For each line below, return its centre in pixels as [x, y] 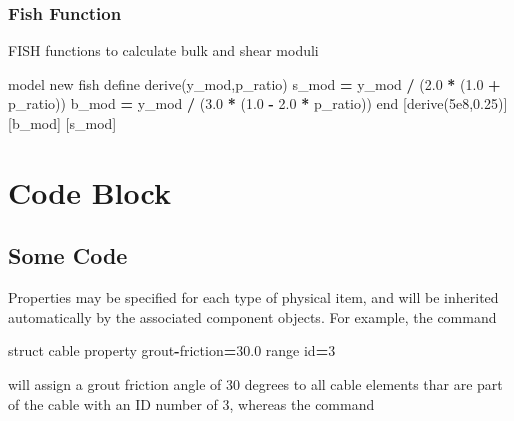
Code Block [89, 191]
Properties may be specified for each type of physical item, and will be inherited [253, 297]
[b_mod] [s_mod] [62, 123]
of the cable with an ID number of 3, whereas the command [191, 403]
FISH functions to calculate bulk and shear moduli [163, 50]
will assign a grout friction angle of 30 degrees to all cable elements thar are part [255, 383]
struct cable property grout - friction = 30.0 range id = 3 [172, 350]
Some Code [68, 255]
